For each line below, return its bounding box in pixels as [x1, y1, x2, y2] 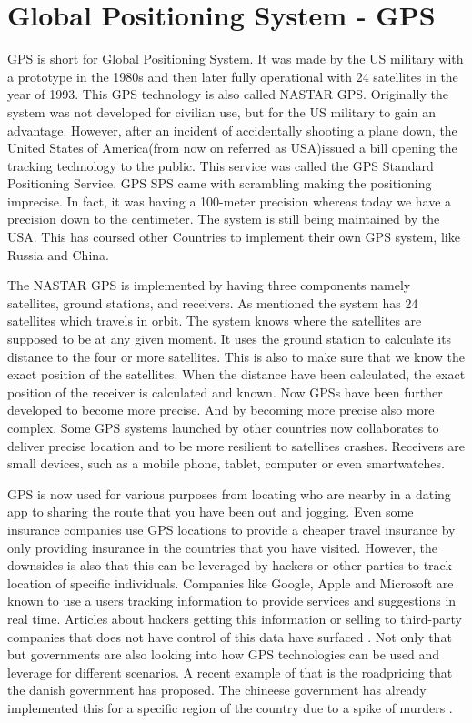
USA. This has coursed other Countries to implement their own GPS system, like [7, 227, 460, 246]
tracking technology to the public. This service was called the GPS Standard [7, 156, 434, 175]
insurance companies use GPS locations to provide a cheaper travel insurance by [7, 519, 456, 538]
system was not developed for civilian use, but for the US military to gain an [7, 102, 436, 121]
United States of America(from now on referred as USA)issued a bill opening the [7, 138, 457, 157]
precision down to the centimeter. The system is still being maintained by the [7, 209, 440, 228]
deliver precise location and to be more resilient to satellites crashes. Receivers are [7, 436, 465, 455]
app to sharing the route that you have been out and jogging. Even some [7, 502, 414, 521]
